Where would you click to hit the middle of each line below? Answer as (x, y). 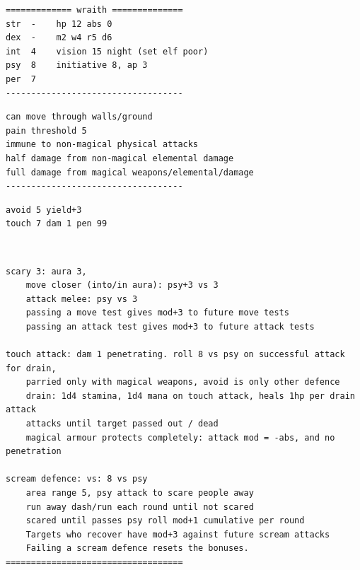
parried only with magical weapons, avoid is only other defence (183, 382)
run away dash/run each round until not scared (140, 507)
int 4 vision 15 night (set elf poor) (107, 51)
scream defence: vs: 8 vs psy (77, 479)
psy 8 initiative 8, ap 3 (77, 65)
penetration (34, 452)
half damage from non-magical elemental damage (120, 158)
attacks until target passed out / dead (122, 424)
